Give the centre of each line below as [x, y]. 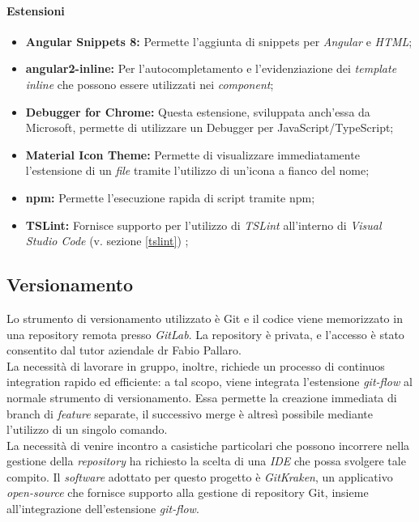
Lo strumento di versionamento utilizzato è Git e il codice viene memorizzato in [205, 318]
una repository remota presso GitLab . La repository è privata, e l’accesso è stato [205, 334]
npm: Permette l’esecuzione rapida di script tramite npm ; [170, 197]
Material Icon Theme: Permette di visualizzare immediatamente [192, 154]
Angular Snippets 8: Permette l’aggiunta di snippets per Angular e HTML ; [219, 41]
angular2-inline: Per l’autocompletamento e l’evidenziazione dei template [211, 68]
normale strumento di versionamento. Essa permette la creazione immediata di [202, 397]
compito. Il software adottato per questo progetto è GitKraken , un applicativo [200, 476]
